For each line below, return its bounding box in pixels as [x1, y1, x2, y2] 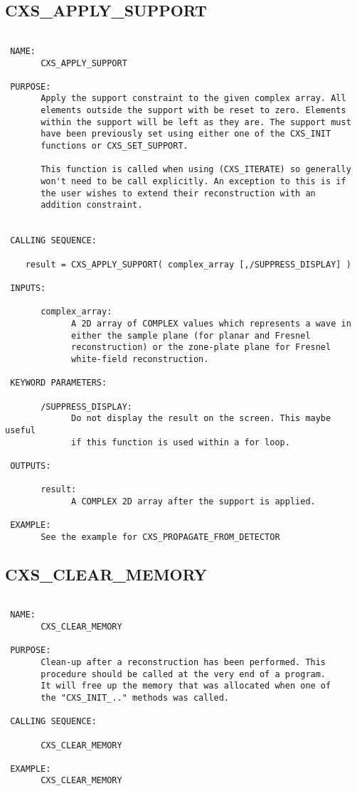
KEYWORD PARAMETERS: [10, 378, 107, 388]
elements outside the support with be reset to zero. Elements [41, 105, 346, 116]
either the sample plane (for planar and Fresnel [71, 330, 311, 341]
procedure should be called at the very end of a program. [41, 669, 326, 679]
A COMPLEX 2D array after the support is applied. [71, 496, 316, 506]
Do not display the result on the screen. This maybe [71, 413, 331, 424]
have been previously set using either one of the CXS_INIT [41, 129, 331, 139]
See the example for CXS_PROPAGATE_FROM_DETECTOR [41, 531, 280, 542]
